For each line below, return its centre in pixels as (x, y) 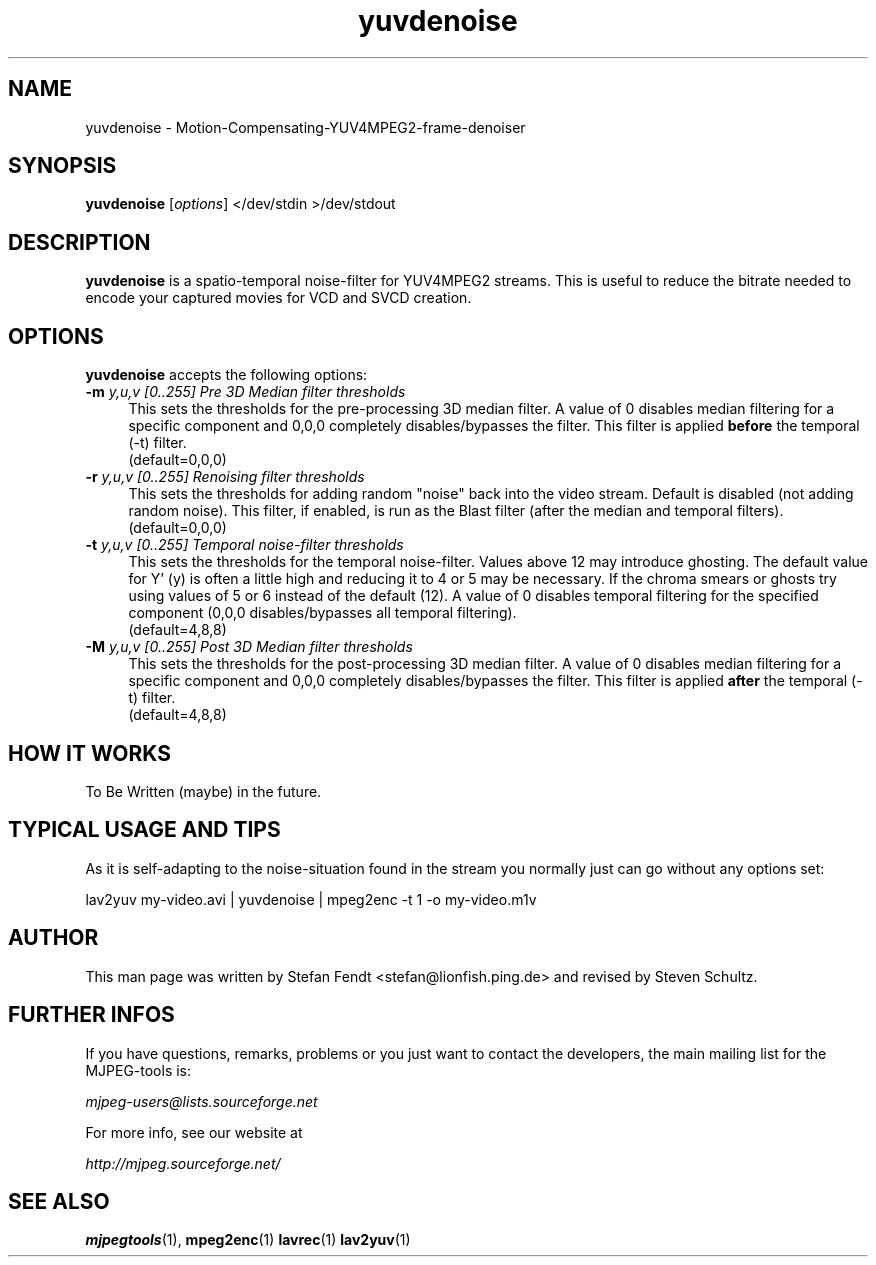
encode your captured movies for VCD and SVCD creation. (278, 298)
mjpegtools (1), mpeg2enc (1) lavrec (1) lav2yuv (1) (248, 1240)
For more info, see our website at (194, 1132)
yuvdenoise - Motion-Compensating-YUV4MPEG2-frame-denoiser (305, 127)
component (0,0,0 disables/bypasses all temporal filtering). (322, 613)
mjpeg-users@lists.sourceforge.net (201, 1101)
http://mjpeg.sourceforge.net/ (183, 1163)
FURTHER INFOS (91, 1015)
